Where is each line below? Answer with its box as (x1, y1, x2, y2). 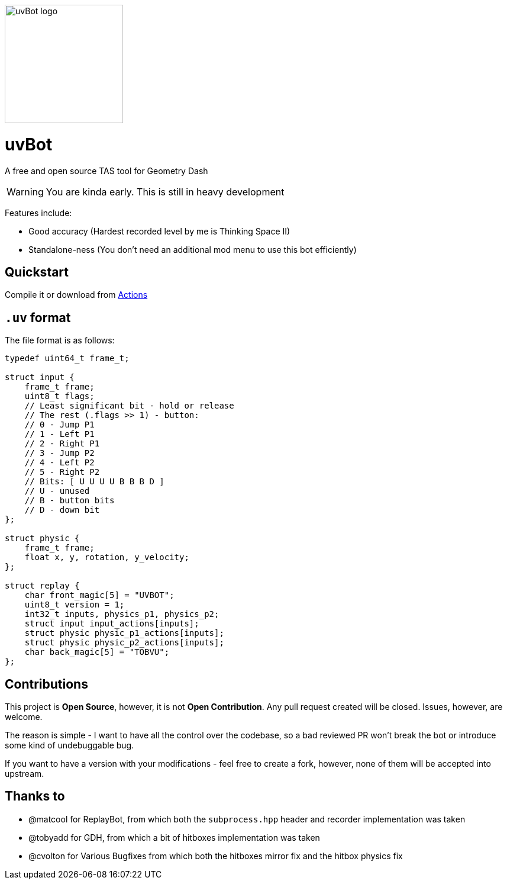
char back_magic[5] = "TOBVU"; (24, 647, 170, 657)
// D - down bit (24, 505, 100, 515)
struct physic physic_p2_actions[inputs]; (24, 638, 224, 648)
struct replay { (5, 581, 80, 591)
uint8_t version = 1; (24, 600, 125, 610)
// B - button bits (24, 496, 115, 506)
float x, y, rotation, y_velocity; (24, 552, 189, 562)
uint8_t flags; (24, 391, 95, 401)
